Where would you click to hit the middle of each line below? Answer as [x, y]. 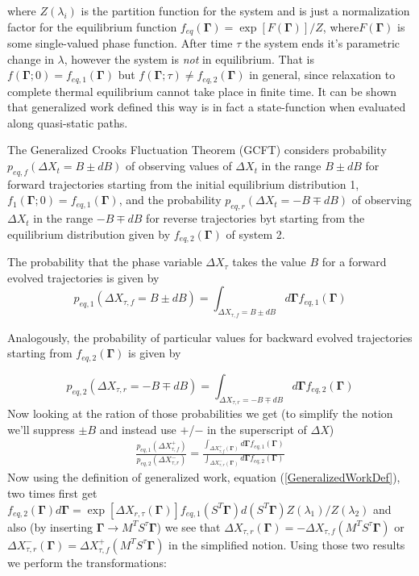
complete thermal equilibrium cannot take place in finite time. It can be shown [202, 91]
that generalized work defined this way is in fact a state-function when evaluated [207, 107]
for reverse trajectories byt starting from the [255, 218]
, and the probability [170, 200]
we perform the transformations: [87, 562]
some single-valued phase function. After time [120, 43]
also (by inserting [50, 526]
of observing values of [179, 166]
